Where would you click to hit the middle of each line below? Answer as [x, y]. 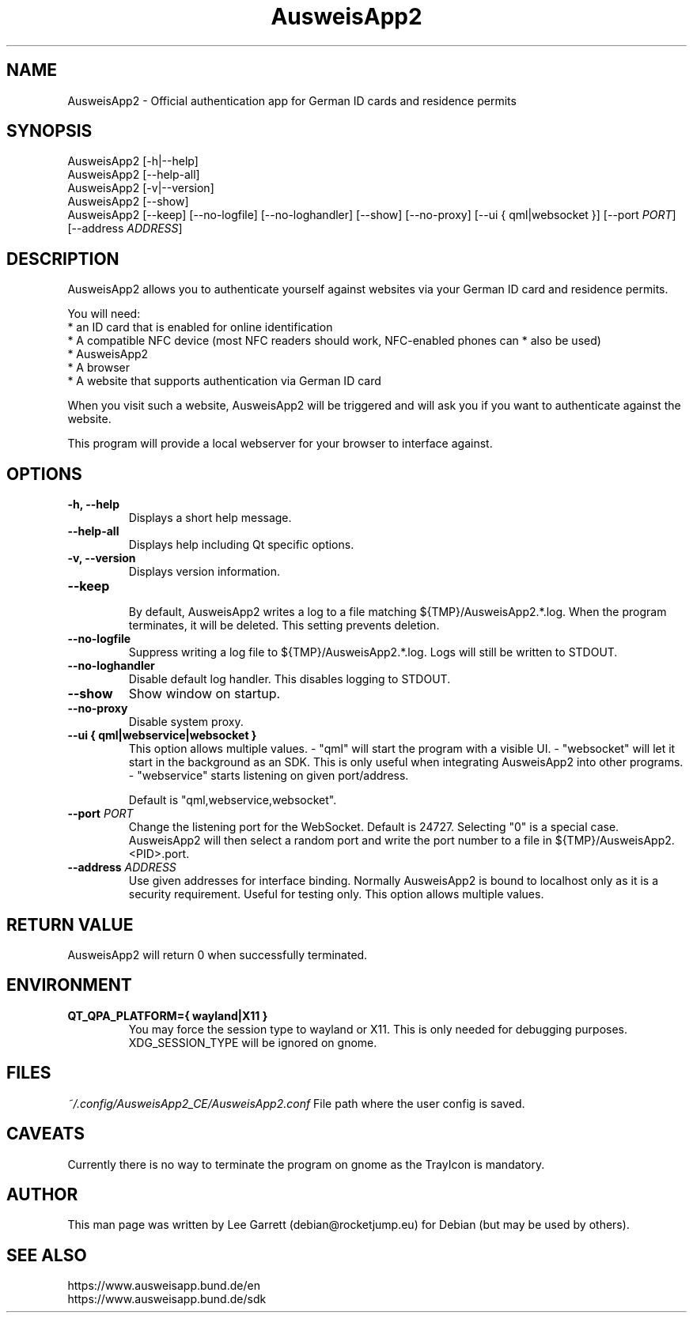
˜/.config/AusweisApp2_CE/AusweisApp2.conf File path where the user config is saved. [296, 1103]
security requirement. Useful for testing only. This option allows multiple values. [336, 894]
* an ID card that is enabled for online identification [200, 327]
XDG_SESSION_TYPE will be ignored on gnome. [253, 1042]
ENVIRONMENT [69, 985]
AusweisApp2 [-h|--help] [133, 161]
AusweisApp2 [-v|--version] [141, 188]
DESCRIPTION [63, 259]
